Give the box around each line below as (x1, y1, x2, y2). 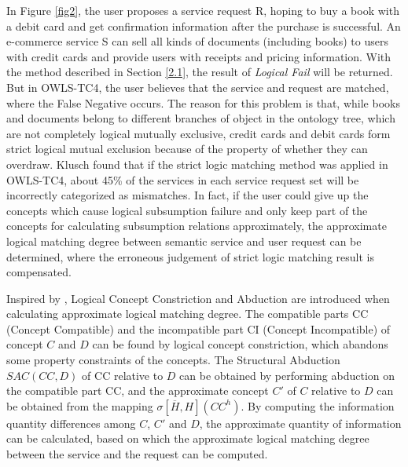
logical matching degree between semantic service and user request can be (6, 232, 362, 249)
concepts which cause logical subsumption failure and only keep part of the (6, 202, 368, 218)
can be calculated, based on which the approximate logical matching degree (6, 430, 369, 447)
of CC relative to (82, 367, 164, 383)
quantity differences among (6, 414, 136, 431)
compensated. (6, 264, 72, 280)
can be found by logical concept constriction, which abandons (92, 336, 388, 352)
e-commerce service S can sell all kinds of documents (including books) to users (6, 33, 388, 49)
